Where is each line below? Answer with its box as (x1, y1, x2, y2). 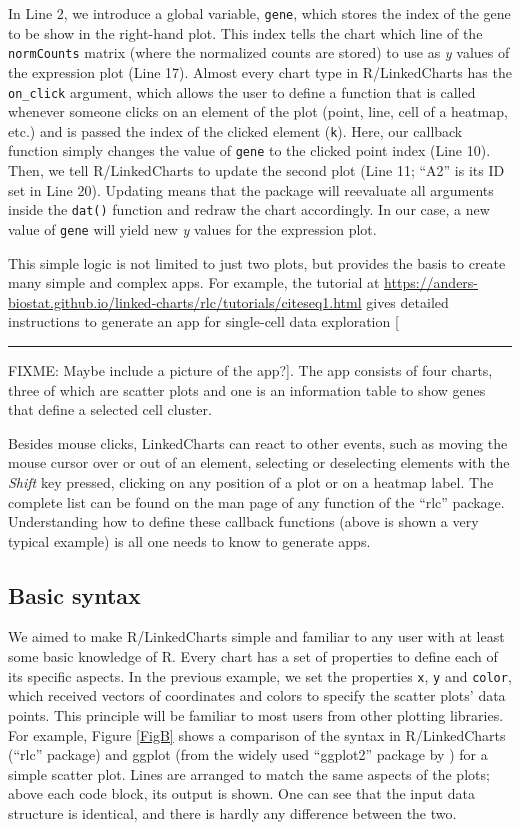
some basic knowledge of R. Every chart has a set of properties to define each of (8, 646, 498, 667)
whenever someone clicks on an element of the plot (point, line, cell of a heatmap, (8, 101, 508, 122)
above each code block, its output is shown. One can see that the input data (8, 783, 475, 804)
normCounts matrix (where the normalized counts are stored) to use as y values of (8, 42, 510, 63)
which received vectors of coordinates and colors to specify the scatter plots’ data (8, 685, 506, 706)
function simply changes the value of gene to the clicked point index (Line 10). (8, 140, 491, 161)
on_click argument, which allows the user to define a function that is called (8, 81, 476, 102)
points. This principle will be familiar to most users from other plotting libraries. (8, 704, 504, 725)
